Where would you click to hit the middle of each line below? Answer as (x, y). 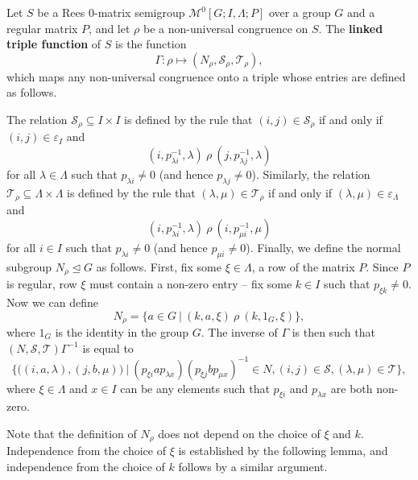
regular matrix (42, 28)
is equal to (108, 348)
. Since (382, 266)
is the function (151, 44)
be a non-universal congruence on (226, 28)
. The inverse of (239, 331)
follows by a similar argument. (253, 467)
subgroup (29, 266)
